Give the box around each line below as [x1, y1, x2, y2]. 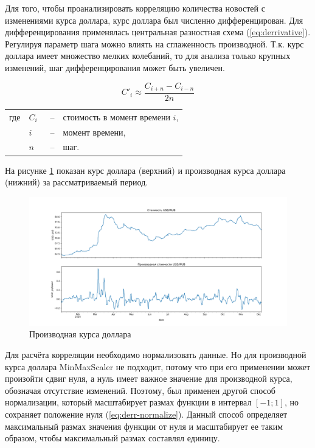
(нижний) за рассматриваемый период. [5, 176, 148, 188]
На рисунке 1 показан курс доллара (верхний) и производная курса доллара [5, 164, 286, 176]
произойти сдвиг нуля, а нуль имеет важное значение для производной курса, [5, 372, 292, 385]
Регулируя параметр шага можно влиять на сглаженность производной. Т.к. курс [5, 37, 304, 50]
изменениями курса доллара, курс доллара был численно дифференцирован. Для [5, 13, 303, 26]
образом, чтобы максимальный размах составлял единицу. [5, 432, 220, 444]
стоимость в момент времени [63, 110, 170, 123]
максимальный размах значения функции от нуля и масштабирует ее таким [5, 419, 283, 432]
